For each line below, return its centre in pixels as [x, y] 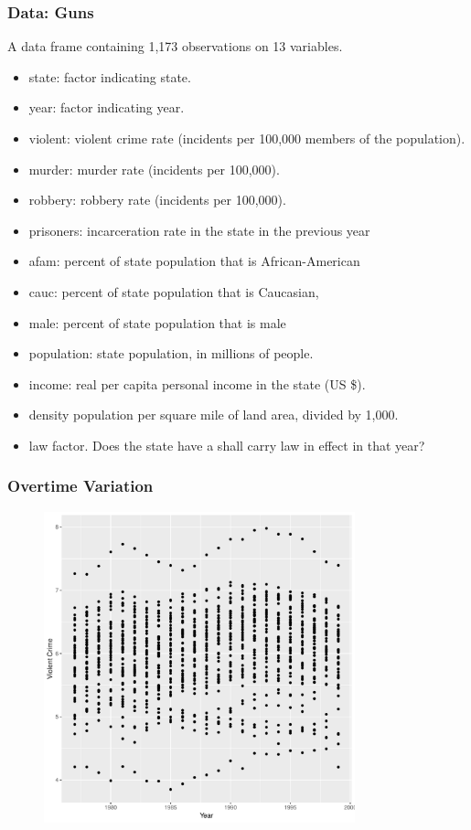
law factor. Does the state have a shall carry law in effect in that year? [227, 445]
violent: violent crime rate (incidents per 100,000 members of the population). [247, 138]
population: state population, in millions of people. [171, 353]
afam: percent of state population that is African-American [194, 261]
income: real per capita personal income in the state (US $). [197, 383]
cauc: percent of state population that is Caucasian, [174, 291]
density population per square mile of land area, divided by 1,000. [214, 415]
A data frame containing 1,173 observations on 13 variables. [175, 46]
